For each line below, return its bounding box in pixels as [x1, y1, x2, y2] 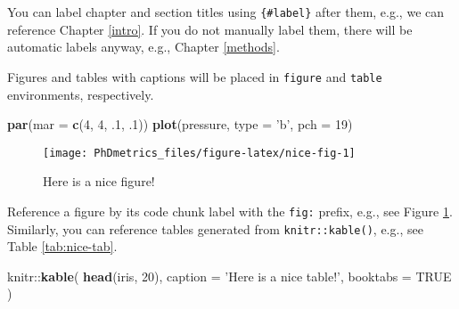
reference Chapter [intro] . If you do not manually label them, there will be [7, 20, 413, 38]
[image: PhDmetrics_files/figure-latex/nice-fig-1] [43, 146, 356, 159]
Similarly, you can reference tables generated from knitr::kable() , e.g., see [7, 219, 423, 238]
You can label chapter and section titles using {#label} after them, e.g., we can [7, 3, 445, 20]
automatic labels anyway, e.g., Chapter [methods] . [7, 37, 280, 56]
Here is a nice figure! [43, 172, 155, 191]
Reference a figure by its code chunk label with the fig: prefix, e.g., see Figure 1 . [7, 201, 453, 220]
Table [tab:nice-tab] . [7, 237, 118, 256]
